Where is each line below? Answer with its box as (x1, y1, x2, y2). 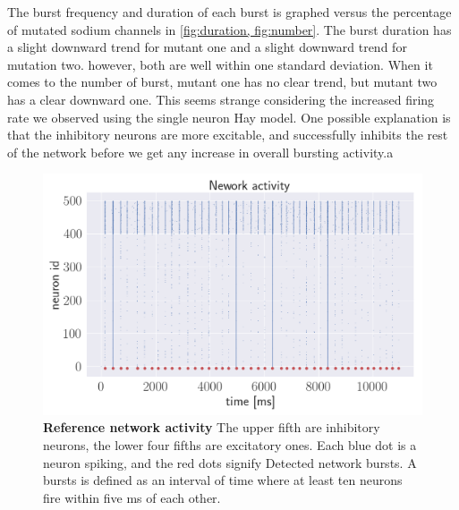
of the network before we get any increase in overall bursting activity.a (7, 142, 394, 161)
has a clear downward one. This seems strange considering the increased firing (7, 89, 435, 108)
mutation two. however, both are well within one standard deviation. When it (7, 55, 433, 73)
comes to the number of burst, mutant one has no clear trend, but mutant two (7, 72, 438, 91)
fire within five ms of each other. (43, 488, 221, 506)
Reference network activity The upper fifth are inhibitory (43, 418, 380, 437)
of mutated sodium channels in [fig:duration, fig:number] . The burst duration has (7, 20, 452, 38)
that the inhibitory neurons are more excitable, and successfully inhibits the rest (7, 125, 448, 144)
